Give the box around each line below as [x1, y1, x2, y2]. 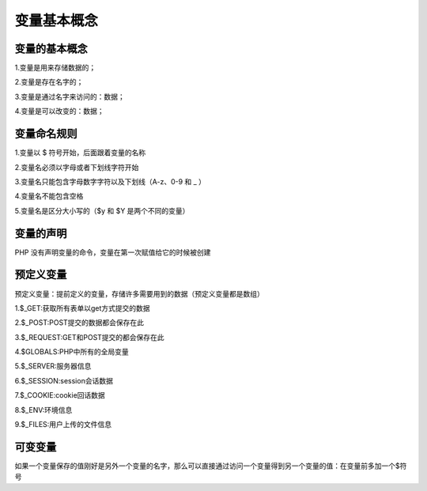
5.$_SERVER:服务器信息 [14, 361, 92, 371]
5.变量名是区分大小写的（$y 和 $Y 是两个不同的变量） [14, 206, 190, 215]
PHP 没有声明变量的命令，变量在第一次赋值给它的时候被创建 [14, 247, 211, 257]
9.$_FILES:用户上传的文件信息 [14, 420, 112, 429]
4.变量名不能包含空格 [14, 191, 84, 201]
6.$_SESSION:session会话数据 [14, 376, 114, 385]
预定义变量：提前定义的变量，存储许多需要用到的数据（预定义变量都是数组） [14, 289, 264, 298]
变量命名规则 [14, 127, 77, 141]
